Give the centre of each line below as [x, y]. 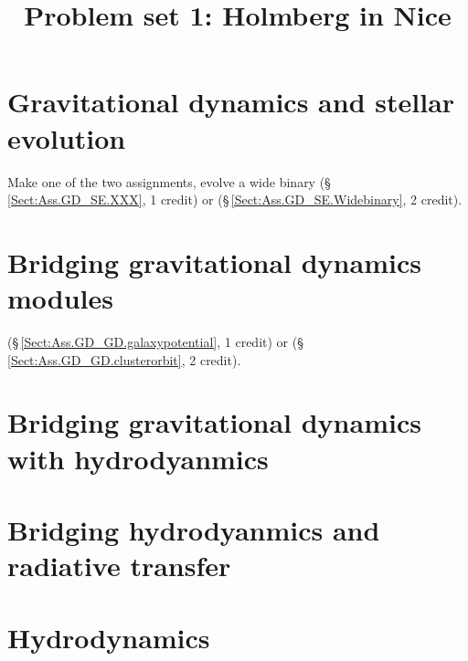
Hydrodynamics [109, 637]
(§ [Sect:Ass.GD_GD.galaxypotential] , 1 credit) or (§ [155, 341]
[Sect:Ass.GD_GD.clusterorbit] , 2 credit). [124, 359]
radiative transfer [119, 566]
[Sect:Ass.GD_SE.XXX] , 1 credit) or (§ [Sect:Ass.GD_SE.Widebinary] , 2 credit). [235, 199]
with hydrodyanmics [138, 458]
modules [61, 298]
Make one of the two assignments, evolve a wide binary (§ [169, 181]
